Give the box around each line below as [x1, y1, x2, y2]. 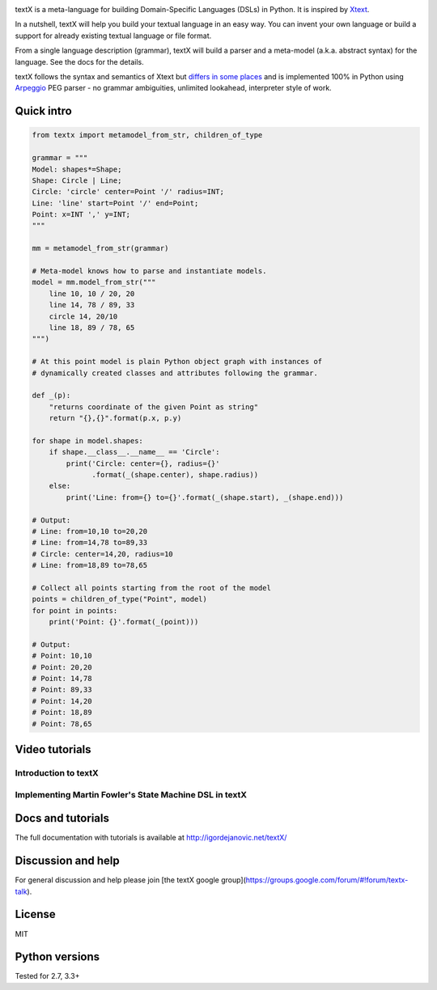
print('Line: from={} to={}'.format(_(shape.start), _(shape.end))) [66, 493, 344, 501]
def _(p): [32, 391, 71, 400]
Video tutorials [15, 742, 92, 756]
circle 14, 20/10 [49, 311, 118, 321]
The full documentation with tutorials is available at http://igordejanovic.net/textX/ [15, 833, 287, 843]
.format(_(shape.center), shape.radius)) [91, 470, 259, 480]
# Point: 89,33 [32, 685, 92, 695]
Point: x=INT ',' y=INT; [32, 210, 131, 219]
